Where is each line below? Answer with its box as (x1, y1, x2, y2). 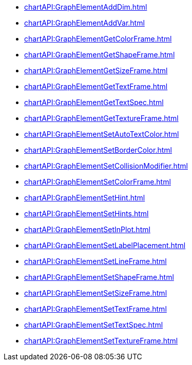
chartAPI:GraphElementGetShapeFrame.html (24, 50, 175, 59)
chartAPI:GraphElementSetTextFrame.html (24, 305, 167, 313)
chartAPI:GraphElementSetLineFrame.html (24, 257, 167, 266)
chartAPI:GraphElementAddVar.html (24, 18, 145, 27)
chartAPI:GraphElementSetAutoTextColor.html (24, 130, 179, 138)
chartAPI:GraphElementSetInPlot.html (24, 225, 150, 234)
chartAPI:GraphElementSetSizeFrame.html (24, 289, 167, 297)
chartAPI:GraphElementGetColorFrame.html (24, 34, 172, 43)
